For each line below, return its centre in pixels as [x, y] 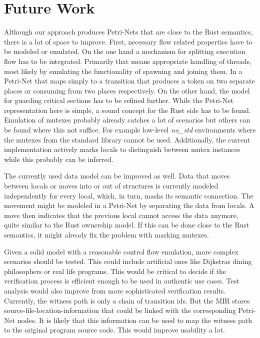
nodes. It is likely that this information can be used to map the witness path [134, 320]
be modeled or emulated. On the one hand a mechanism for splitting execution [125, 51]
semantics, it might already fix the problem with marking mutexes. [106, 234]
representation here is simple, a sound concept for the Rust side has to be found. [127, 110]
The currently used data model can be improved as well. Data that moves [117, 176]
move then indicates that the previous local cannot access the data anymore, [121, 215]
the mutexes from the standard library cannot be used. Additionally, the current [127, 139]
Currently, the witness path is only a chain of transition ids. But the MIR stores [127, 300]
